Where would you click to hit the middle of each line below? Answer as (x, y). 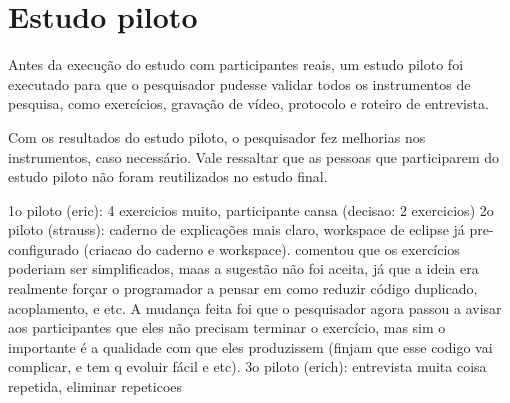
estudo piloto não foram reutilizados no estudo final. (168, 176)
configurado (43, 248)
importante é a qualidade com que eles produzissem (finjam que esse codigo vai (250, 346)
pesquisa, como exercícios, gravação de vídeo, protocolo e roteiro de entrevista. (248, 103)
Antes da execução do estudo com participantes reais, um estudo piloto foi (236, 64)
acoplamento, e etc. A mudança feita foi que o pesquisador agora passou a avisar (255, 307)
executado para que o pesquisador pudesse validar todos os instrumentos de (239, 83)
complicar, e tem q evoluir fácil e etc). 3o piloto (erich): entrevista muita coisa (247, 366)
